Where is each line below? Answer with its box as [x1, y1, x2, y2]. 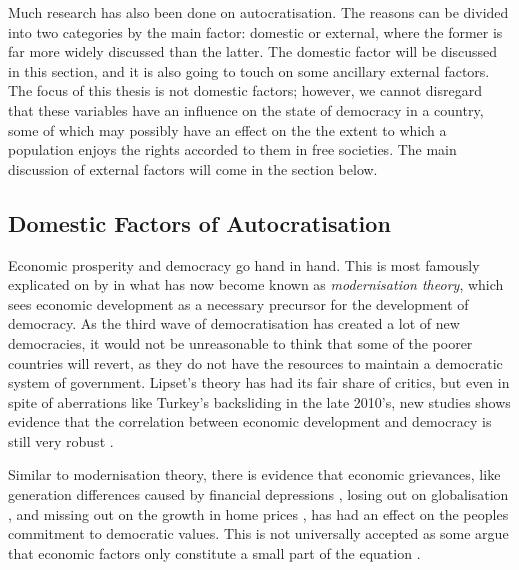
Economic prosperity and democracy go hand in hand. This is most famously [8, 254, 480, 275]
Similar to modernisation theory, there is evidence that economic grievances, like [8, 464, 501, 485]
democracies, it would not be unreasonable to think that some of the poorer [8, 332, 473, 353]
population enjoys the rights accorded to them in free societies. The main [8, 139, 457, 160]
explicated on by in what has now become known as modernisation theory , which [8, 274, 504, 295]
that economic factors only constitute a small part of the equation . [8, 542, 421, 563]
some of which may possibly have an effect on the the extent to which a [8, 119, 447, 140]
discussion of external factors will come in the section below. [8, 158, 378, 179]
